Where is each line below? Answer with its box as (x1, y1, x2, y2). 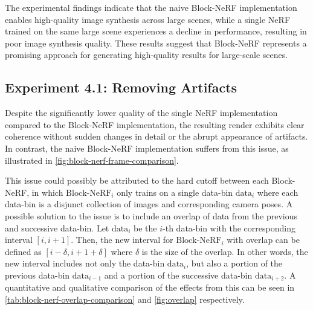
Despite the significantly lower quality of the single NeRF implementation (5, 106, 278, 119)
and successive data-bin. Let (5, 221, 109, 234)
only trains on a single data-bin (117, 186, 233, 198)
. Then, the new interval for (71, 233, 173, 246)
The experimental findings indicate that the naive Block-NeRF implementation (5, 1, 297, 13)
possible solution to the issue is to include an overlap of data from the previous (5, 209, 298, 222)
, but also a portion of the (186, 257, 283, 270)
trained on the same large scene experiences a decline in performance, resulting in (5, 25, 307, 37)
